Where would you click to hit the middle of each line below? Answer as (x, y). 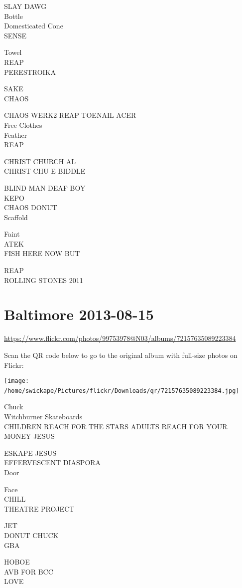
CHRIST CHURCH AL (40, 161)
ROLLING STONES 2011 (44, 280)
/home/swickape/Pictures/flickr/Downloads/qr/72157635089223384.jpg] (122, 391)
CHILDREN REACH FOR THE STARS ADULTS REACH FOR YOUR (116, 426)
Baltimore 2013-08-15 (79, 314)
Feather (16, 135)
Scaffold (16, 217)
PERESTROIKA (30, 72)
